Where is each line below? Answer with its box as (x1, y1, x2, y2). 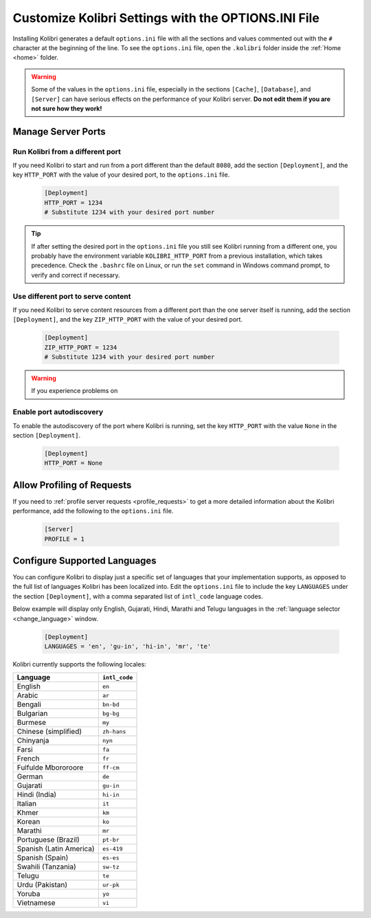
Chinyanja (16, 736, 49, 746)
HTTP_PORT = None (44, 459, 103, 467)
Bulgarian (16, 708, 48, 718)
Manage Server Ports (12, 126, 106, 137)
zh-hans (102, 728, 126, 735)
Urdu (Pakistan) (16, 880, 68, 890)
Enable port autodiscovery (12, 407, 104, 417)
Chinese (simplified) (16, 727, 82, 737)
